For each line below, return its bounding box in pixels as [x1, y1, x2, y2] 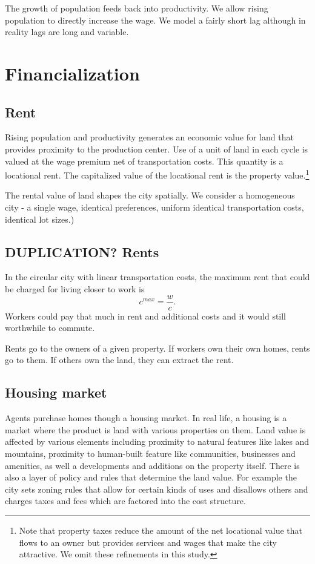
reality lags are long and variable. [5, 25, 129, 38]
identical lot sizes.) [5, 212, 75, 225]
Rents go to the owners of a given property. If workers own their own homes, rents [5, 341, 310, 354]
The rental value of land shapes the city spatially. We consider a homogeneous [5, 189, 295, 202]
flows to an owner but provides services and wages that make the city [19, 536, 277, 548]
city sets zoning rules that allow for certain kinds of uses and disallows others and [5, 482, 308, 495]
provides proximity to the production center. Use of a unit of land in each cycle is [5, 142, 308, 155]
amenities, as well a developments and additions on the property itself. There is [5, 459, 300, 471]
